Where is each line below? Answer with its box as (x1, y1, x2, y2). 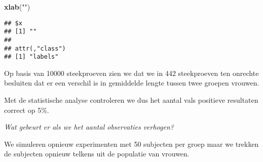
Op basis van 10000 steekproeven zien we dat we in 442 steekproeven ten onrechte (4, 67, 259, 78)
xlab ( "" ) (4, 2, 30, 12)
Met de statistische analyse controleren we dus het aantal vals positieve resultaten (4, 95, 258, 105)
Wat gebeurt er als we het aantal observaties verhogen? (4, 121, 174, 132)
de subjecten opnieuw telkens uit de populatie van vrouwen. (4, 148, 190, 159)
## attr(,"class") (4, 45, 66, 52)
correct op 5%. (4, 104, 49, 115)
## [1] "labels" (4, 53, 59, 61)
